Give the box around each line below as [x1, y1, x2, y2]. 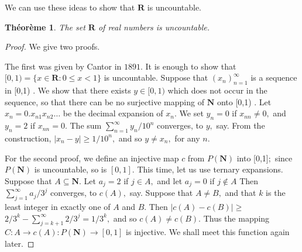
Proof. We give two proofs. [5, 40, 100, 53]
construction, [5, 132, 52, 144]
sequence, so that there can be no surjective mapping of [5, 95, 204, 108]
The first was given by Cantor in [5, 60, 122, 72]
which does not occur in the [167, 84, 267, 96]
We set [179, 107, 204, 119]
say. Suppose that [129, 187, 193, 199]
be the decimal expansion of [63, 107, 163, 119]
